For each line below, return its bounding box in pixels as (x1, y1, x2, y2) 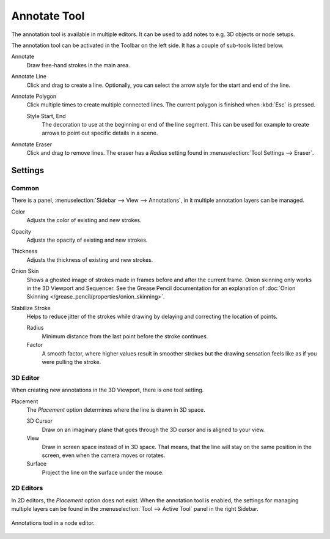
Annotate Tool (11, 9, 85, 23)
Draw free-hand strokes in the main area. (26, 61, 131, 69)
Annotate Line (11, 73, 47, 80)
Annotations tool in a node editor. (11, 519, 95, 526)
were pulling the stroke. (42, 359, 101, 366)
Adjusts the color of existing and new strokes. (26, 217, 142, 224)
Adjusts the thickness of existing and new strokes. (26, 256, 153, 263)
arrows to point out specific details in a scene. (42, 129, 158, 137)
